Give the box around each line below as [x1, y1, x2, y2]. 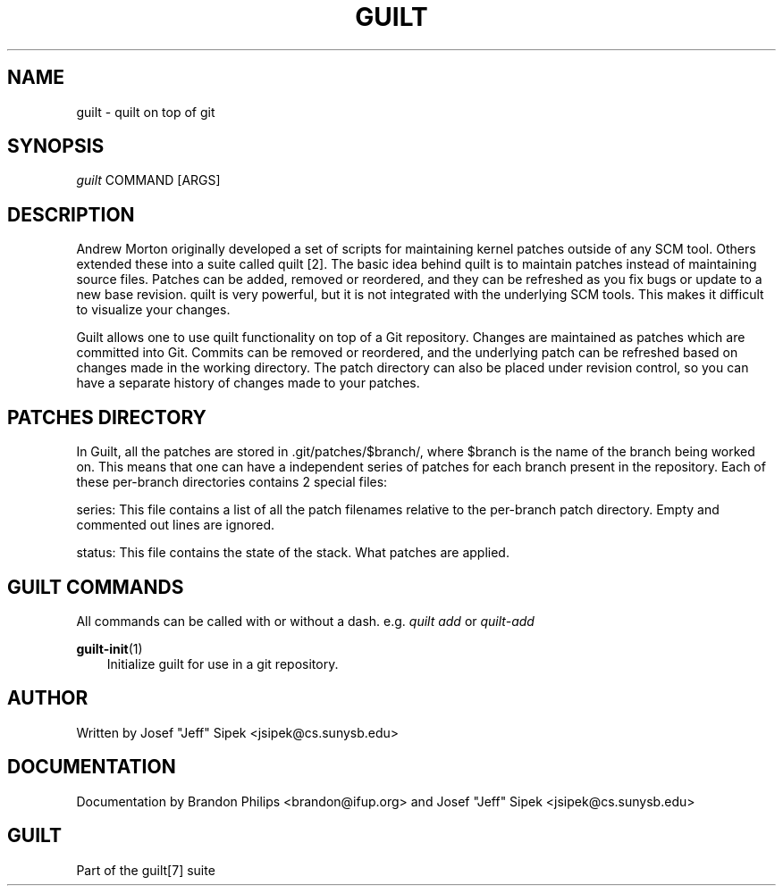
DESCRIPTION [7, 203, 135, 226]
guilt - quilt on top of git [76, 104, 215, 120]
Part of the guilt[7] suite [76, 862, 215, 878]
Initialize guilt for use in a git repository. [106, 655, 339, 672]
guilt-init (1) [76, 640, 143, 656]
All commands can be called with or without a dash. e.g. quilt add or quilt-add [76, 613, 535, 629]
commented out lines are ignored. [76, 517, 275, 533]
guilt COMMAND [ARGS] [76, 172, 221, 188]
